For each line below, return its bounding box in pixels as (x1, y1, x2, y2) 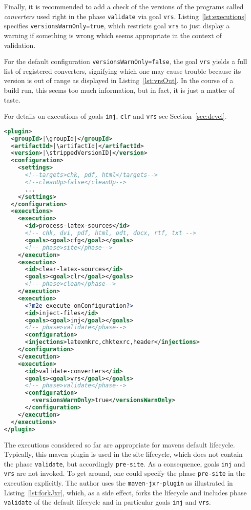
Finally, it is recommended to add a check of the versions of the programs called (4, 1, 244, 11)
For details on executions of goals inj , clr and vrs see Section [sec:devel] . (4, 111, 227, 121)
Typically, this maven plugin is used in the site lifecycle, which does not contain (4, 449, 243, 459)
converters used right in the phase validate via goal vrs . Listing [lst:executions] (4, 11, 246, 21)
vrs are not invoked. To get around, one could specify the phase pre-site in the (4, 468, 246, 478)
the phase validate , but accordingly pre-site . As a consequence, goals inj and (4, 458, 245, 468)
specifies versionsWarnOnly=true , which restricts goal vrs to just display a (4, 21, 230, 31)
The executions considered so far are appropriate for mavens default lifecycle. (4, 439, 235, 449)
